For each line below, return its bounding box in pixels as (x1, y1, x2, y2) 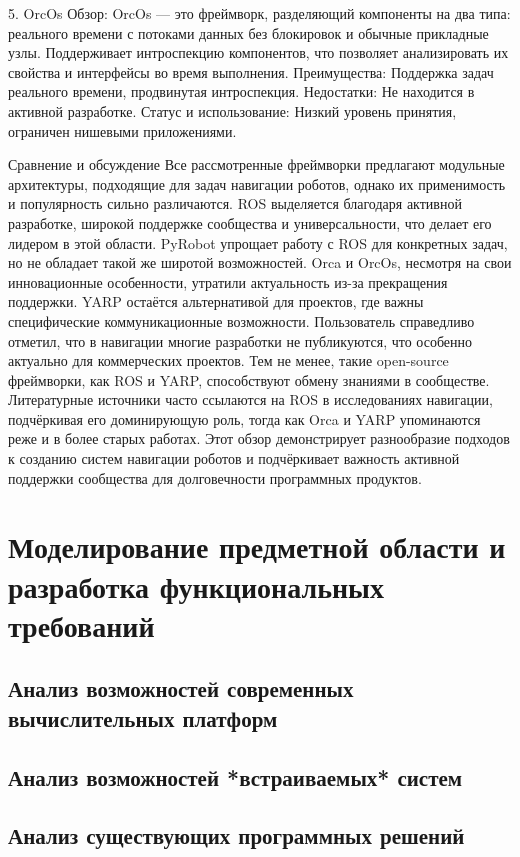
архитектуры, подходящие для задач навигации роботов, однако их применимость (8, 173, 506, 194)
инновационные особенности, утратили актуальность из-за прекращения (8, 271, 448, 292)
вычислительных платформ (8, 702, 278, 733)
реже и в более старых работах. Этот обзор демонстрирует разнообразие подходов (8, 428, 510, 449)
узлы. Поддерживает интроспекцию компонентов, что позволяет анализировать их (8, 42, 509, 63)
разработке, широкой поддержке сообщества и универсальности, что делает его (8, 212, 492, 233)
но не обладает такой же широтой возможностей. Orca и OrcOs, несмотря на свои (8, 252, 512, 273)
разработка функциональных (8, 565, 384, 606)
